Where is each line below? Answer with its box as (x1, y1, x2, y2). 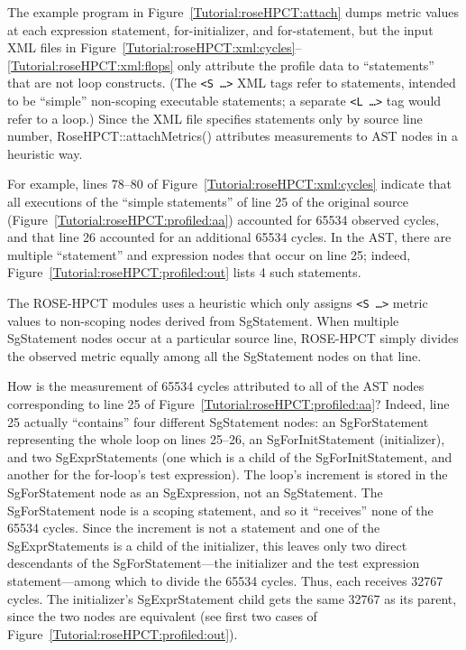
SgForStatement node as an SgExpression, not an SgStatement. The (7, 483, 383, 502)
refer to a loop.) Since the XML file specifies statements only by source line (7, 108, 423, 127)
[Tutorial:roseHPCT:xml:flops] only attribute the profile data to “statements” (7, 55, 434, 74)
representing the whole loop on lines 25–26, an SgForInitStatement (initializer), (7, 430, 445, 449)
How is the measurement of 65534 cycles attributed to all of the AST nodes (7, 376, 425, 395)
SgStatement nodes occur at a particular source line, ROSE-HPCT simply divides (7, 329, 459, 348)
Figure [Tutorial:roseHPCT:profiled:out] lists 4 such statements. (7, 263, 361, 282)
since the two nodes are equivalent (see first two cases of (7, 607, 317, 626)
